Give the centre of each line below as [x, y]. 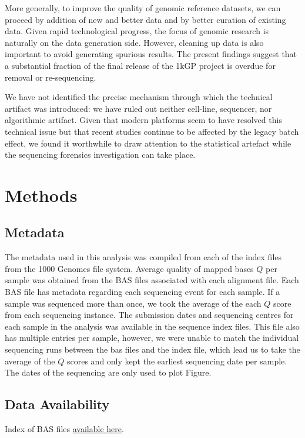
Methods [41, 195]
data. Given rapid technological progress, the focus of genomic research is [137, 31]
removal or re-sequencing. [51, 77]
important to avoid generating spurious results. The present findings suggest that [151, 54]
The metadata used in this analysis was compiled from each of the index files [143, 257]
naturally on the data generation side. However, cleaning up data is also [134, 42]
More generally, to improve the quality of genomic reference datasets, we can [143, 8]
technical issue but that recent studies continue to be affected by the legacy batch [152, 131]
